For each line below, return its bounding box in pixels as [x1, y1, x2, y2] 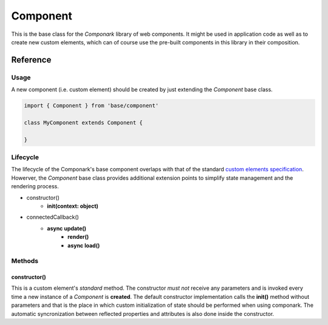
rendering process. [11, 183, 59, 190]
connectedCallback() [26, 213, 79, 221]
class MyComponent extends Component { [24, 119, 143, 126]
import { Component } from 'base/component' [24, 102, 159, 109]
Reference [11, 55, 52, 65]
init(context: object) [47, 202, 98, 210]
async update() [47, 225, 87, 232]
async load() [67, 242, 100, 249]
